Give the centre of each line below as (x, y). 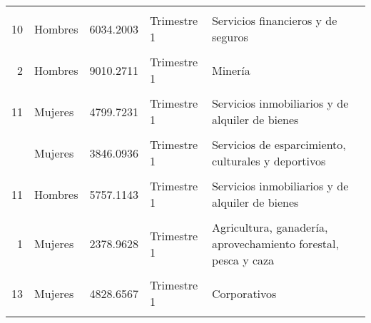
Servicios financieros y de (274, 20)
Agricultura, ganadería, (270, 227)
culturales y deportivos (269, 161)
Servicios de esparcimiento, (279, 144)
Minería (231, 70)
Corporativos (244, 293)
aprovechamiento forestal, (275, 243)
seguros (230, 37)
